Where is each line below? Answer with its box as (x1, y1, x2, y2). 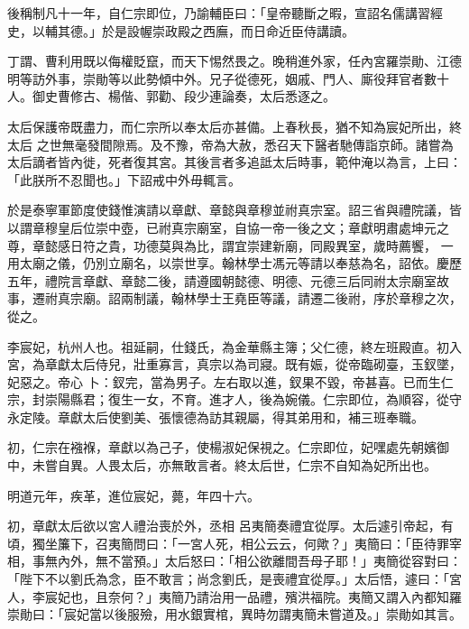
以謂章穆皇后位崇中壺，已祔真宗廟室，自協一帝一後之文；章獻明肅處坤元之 (7, 217, 449, 236)
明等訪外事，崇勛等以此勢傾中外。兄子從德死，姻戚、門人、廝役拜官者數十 (7, 69, 449, 88)
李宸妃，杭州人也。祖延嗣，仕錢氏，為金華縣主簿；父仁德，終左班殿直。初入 (7, 337, 462, 356)
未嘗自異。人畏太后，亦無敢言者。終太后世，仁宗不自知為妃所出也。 (32, 456, 437, 475)
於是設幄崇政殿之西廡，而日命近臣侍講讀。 (101, 21, 354, 40)
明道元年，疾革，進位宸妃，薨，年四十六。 (7, 486, 260, 504)
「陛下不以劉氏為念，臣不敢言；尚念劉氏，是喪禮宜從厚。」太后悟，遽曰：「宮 (7, 569, 462, 588)
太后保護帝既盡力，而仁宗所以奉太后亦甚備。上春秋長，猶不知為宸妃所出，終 (7, 116, 462, 135)
